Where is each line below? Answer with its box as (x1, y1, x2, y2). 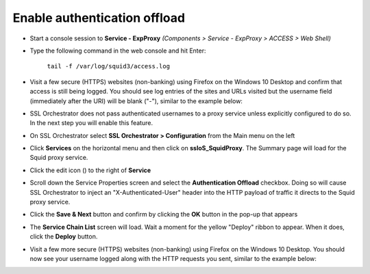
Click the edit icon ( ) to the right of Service (29, 166, 151, 174)
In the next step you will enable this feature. (29, 119, 153, 127)
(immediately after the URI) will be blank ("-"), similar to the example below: (29, 96, 243, 105)
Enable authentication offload (12, 10, 185, 25)
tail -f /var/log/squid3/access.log (47, 62, 171, 70)
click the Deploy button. (29, 232, 98, 241)
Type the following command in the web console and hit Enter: (29, 46, 206, 55)
